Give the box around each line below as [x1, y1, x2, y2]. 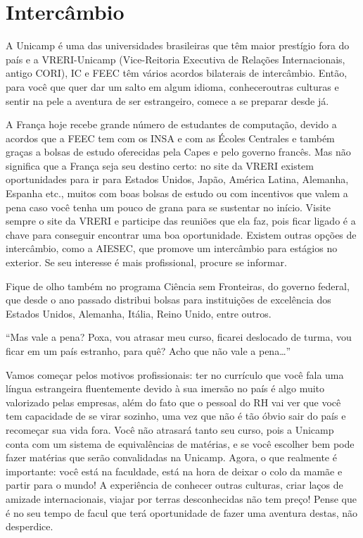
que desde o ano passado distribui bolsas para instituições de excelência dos [6, 292, 331, 307]
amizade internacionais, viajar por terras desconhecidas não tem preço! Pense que [6, 491, 357, 506]
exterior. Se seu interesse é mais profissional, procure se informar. [6, 255, 287, 270]
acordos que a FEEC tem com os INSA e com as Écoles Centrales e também [6, 130, 335, 145]
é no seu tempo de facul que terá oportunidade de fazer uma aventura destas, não [6, 505, 358, 520]
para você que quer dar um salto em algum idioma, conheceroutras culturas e [6, 79, 339, 94]
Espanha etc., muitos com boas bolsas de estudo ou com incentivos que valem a [6, 186, 348, 201]
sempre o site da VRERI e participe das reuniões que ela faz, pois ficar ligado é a [6, 213, 356, 228]
